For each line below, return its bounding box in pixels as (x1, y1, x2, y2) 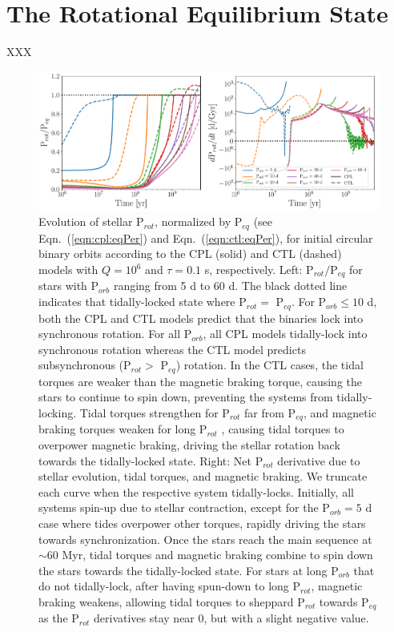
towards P (319, 593, 369, 610)
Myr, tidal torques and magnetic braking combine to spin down (62, 546, 373, 563)
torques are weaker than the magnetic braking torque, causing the (38, 372, 363, 389)
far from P (244, 404, 296, 421)
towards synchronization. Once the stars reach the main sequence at (38, 530, 372, 547)
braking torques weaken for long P (38, 421, 207, 437)
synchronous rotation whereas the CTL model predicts (38, 340, 306, 357)
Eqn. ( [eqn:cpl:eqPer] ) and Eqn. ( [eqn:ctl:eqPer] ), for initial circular (38, 229, 373, 246)
